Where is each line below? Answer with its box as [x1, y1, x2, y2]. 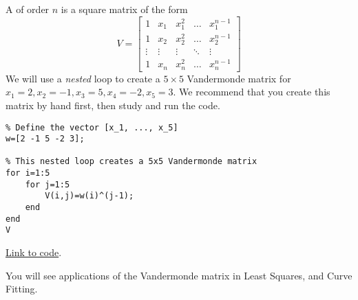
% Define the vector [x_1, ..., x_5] [6, 122, 178, 132]
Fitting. [6, 281, 38, 296]
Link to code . [6, 245, 62, 259]
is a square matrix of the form [61, 2, 188, 16]
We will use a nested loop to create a [6, 71, 160, 85]
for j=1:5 [25, 179, 70, 189]
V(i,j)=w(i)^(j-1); [45, 191, 134, 201]
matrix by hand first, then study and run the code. [6, 97, 220, 112]
